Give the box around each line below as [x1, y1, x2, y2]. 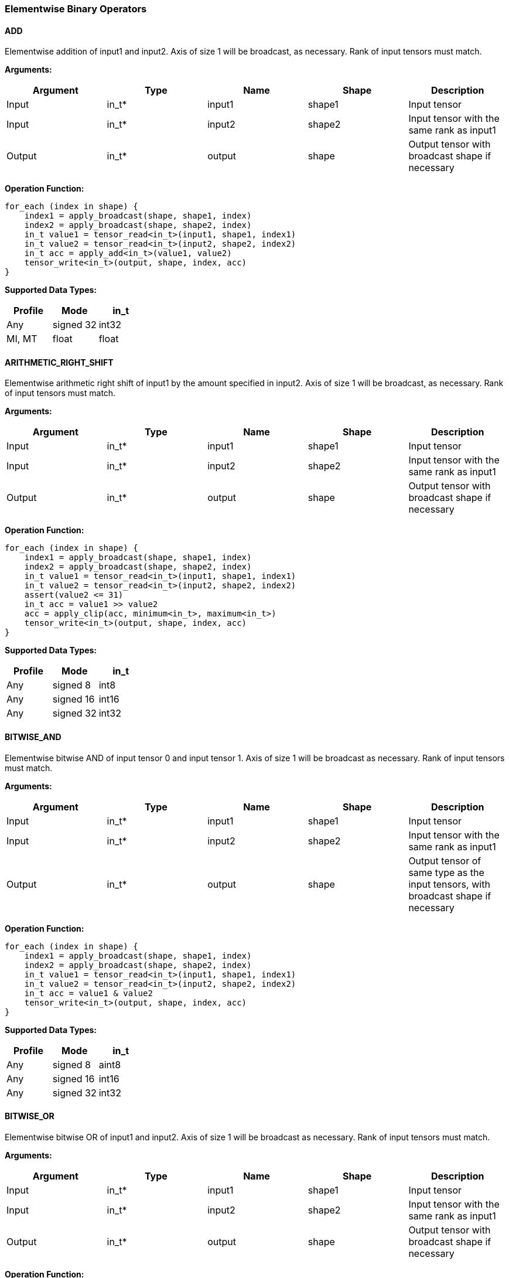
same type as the [408, 866, 484, 878]
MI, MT [6, 333, 37, 345]
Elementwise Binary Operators [5, 3, 147, 15]
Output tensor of [408, 854, 481, 867]
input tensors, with [408, 878, 490, 890]
